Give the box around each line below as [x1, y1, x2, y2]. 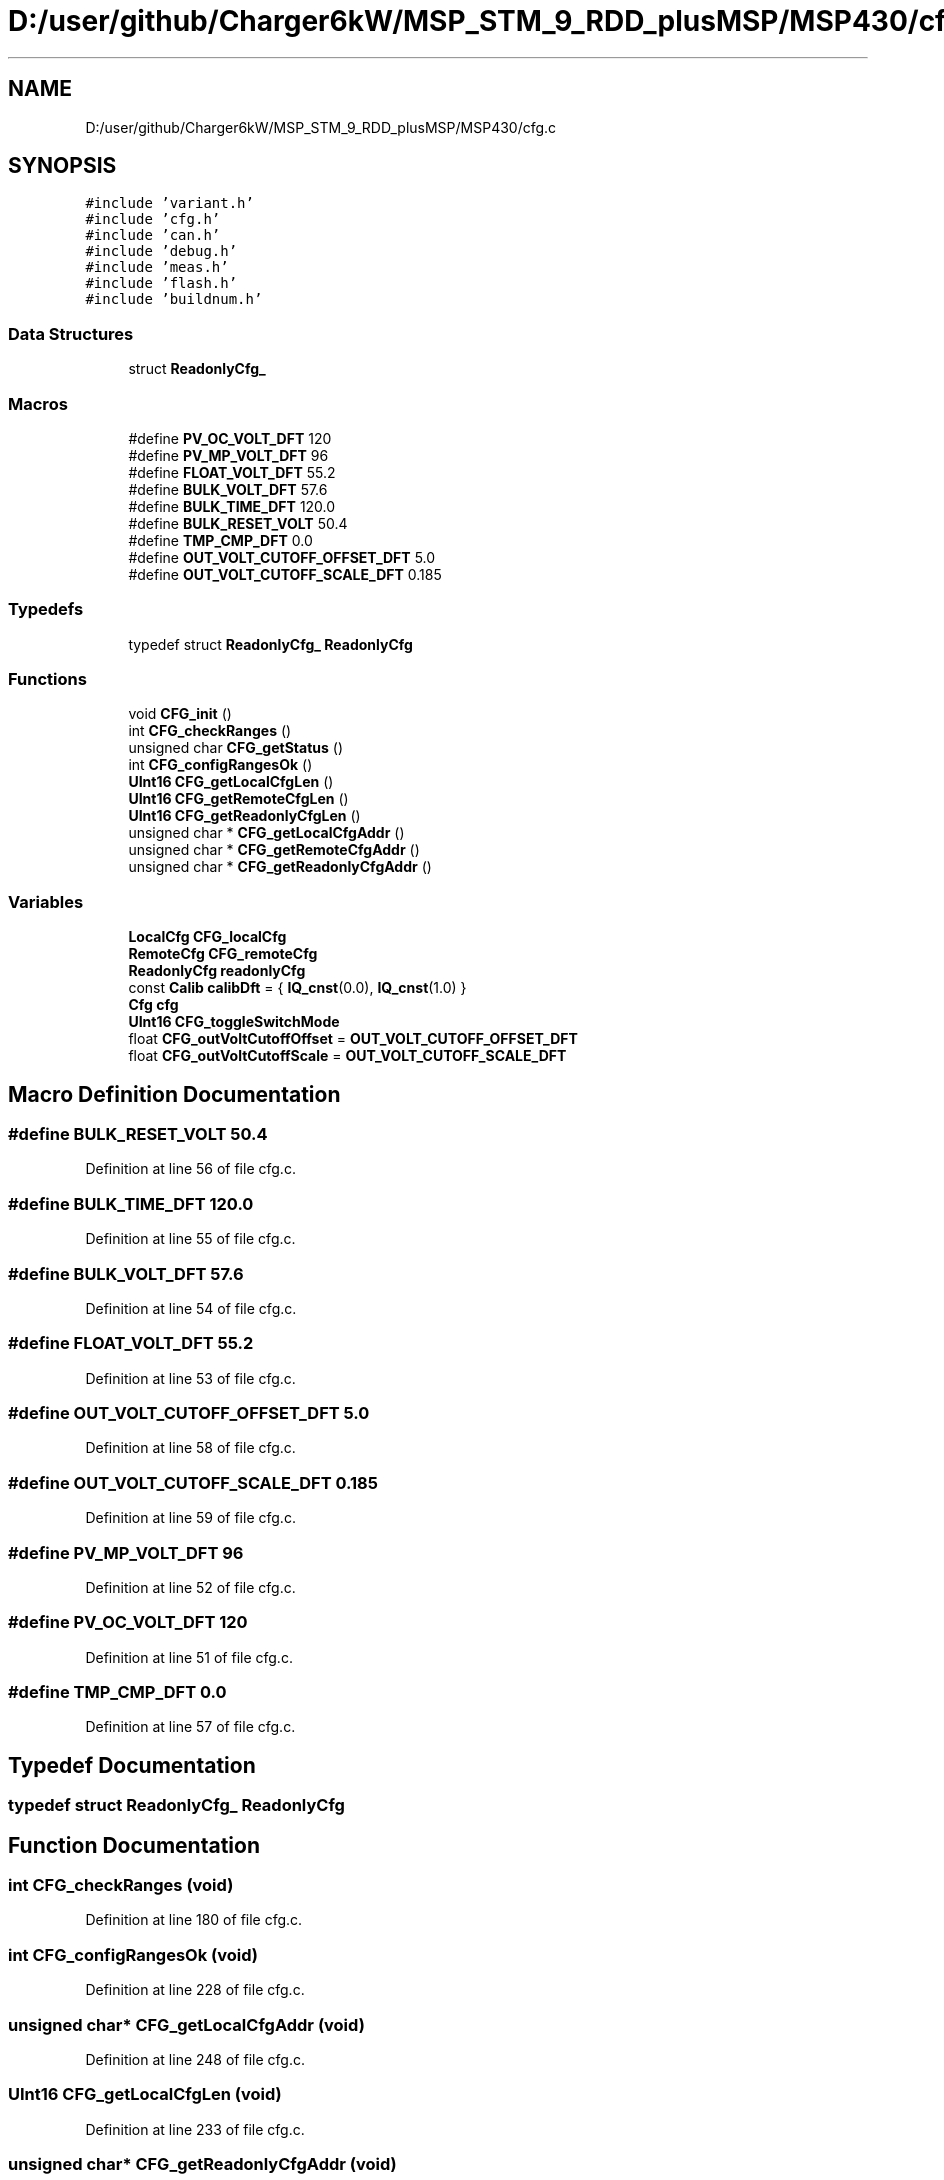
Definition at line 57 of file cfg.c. [85, 1718, 296, 1736]
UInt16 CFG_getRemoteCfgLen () [128, 790, 349, 808]
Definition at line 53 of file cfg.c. [85, 1369, 296, 1387]
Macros [8, 393, 68, 414]
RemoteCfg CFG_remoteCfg [128, 945, 318, 963]
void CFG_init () [128, 705, 232, 723]
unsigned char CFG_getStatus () [128, 739, 343, 757]
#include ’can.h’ [85, 227, 221, 244]
